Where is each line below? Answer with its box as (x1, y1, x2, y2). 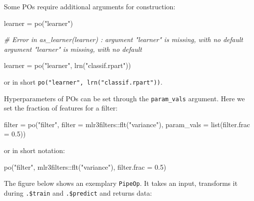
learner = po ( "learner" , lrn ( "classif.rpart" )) (4, 60, 131, 70)
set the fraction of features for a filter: (4, 103, 118, 113)
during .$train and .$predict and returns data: (4, 187, 152, 198)
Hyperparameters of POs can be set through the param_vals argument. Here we (4, 93, 245, 103)
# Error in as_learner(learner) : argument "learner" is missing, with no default (4, 34, 243, 45)
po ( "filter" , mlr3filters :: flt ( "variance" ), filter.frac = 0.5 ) (4, 161, 166, 172)
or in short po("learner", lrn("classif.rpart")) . (4, 76, 162, 87)
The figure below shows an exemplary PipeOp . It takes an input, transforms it (4, 178, 238, 188)
